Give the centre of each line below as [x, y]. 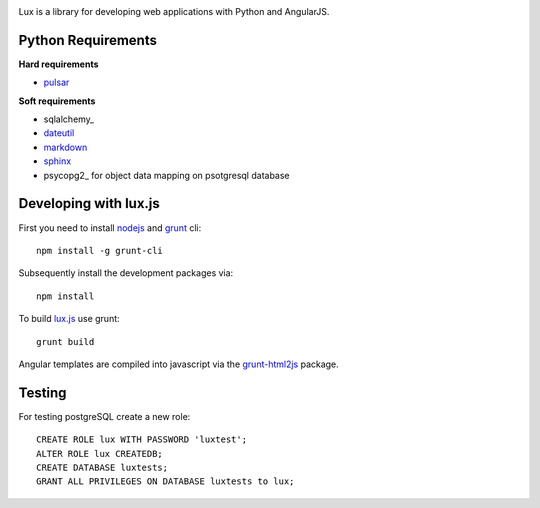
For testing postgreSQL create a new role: [104, 416]
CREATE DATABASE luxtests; [102, 467]
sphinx [57, 161]
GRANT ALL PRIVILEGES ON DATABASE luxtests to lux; [165, 481]
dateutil [59, 133]
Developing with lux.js [89, 203]
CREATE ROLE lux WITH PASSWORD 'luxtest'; [142, 439]
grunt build [65, 341]
